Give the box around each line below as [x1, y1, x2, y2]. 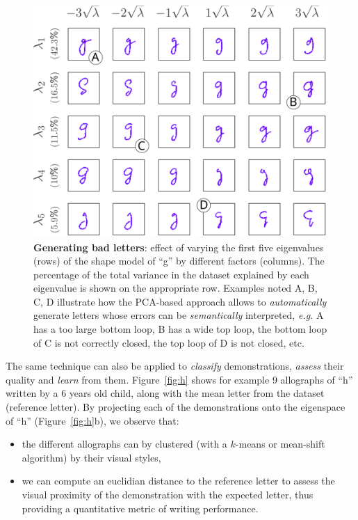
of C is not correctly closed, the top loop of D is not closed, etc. [33, 335, 304, 349]
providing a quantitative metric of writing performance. [22, 501, 259, 515]
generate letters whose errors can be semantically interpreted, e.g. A [33, 308, 324, 322]
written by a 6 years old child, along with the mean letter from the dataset [6, 386, 325, 400]
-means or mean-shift [235, 436, 325, 451]
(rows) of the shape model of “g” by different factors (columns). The [33, 253, 325, 268]
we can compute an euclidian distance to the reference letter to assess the [22, 473, 335, 488]
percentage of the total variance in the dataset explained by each [33, 267, 309, 281]
